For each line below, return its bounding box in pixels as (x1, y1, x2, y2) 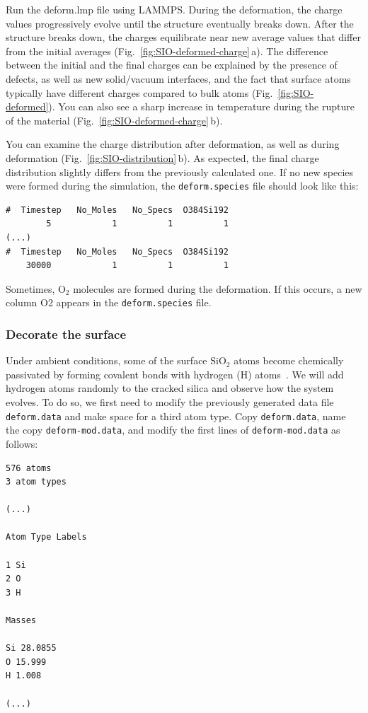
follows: (6, 436, 38, 451)
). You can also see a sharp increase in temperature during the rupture (48, 99, 355, 114)
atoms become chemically (234, 353, 344, 368)
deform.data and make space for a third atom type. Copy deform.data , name (6, 408, 346, 423)
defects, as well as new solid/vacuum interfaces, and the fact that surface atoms (6, 71, 351, 86)
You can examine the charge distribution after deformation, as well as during (6, 137, 340, 151)
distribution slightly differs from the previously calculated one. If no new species (6, 164, 354, 179)
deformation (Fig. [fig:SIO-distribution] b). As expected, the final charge (6, 150, 319, 165)
